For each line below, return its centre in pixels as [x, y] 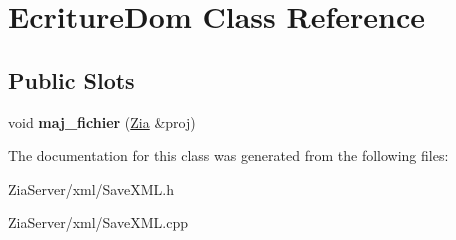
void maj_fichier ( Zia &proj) [102, 121]
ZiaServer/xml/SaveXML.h [91, 188]
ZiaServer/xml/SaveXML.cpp [98, 222]
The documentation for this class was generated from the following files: [228, 155]
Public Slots [71, 79]
